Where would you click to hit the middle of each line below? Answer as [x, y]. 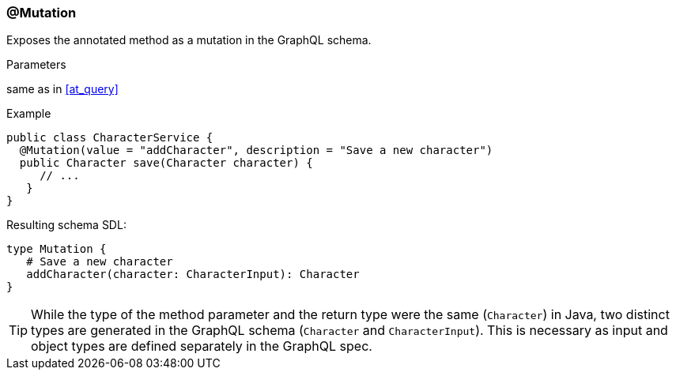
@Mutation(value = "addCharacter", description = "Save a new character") [256, 150]
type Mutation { [57, 249]
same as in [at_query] [62, 89]
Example [29, 114]
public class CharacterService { [110, 138]
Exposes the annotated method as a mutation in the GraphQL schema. [189, 40]
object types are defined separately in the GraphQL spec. [202, 346]
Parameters [36, 65]
